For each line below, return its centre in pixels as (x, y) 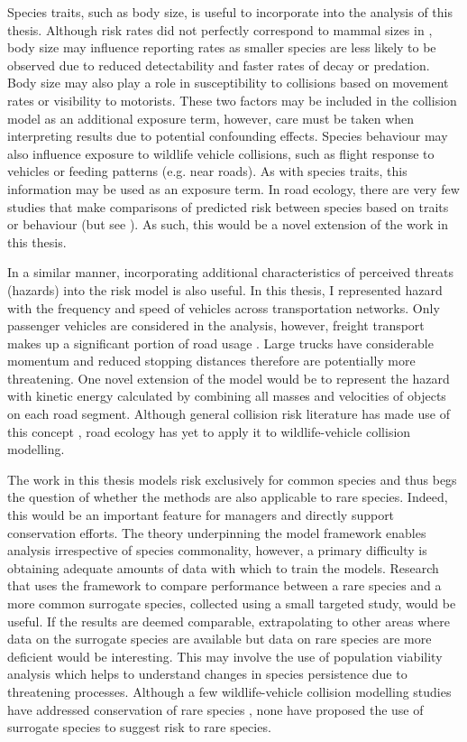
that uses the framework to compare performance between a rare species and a (224, 585)
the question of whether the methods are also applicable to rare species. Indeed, (228, 497)
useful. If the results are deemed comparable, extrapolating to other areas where (229, 621)
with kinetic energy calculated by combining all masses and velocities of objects (227, 396)
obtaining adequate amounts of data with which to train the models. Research (223, 567)
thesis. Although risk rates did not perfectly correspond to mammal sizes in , (220, 29)
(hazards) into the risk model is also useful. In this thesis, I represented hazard (225, 289)
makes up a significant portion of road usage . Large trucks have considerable (220, 343)
